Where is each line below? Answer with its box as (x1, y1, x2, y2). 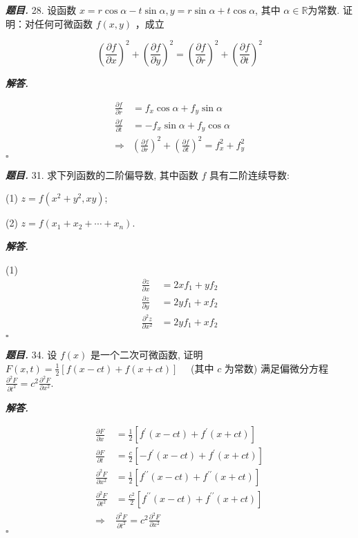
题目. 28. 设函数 (6, 3, 77, 17)
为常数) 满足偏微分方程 (224, 361, 328, 375)
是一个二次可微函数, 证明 (90, 347, 203, 362)
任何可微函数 (34, 16, 93, 30)
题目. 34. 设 (6, 347, 57, 362)
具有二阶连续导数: (209, 167, 290, 182)
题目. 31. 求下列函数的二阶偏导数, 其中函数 (6, 167, 198, 182)
